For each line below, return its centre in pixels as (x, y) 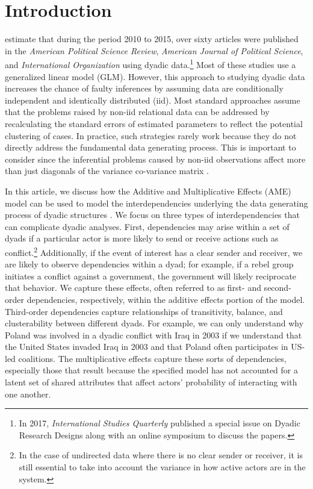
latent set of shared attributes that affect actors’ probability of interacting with (151, 382)
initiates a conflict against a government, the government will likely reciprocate (151, 276)
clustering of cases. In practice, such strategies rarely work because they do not (151, 135)
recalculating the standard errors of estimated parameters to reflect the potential (154, 123)
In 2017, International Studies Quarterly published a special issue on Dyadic (160, 423)
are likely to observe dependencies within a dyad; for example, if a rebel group (149, 264)
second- (277, 288)
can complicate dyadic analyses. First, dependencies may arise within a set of (147, 226)
